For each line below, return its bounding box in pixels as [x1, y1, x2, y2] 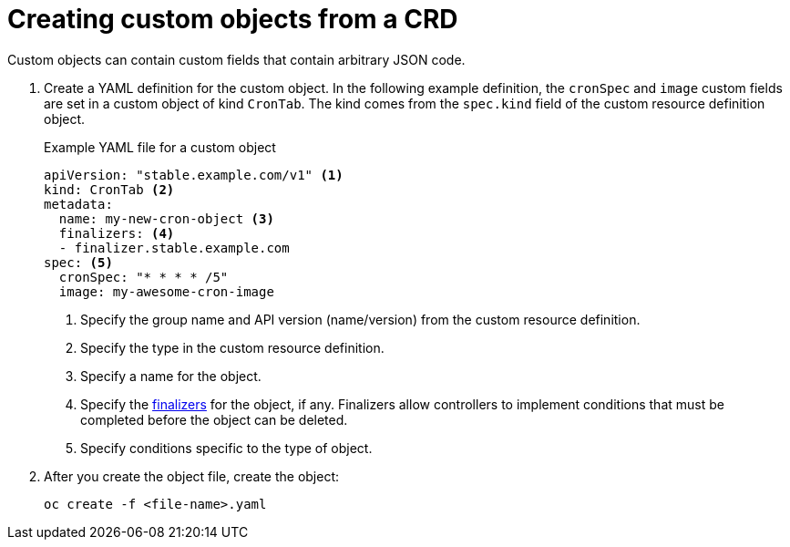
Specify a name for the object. [80, 367, 262, 384]
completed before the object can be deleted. [80, 411, 348, 428]
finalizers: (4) [58, 225, 175, 241]
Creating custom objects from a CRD [7, 4, 458, 35]
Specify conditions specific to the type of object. [80, 439, 373, 456]
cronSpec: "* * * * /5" [58, 269, 229, 284]
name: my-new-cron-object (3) [58, 211, 274, 226]
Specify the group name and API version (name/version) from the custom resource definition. [80, 311, 641, 327]
